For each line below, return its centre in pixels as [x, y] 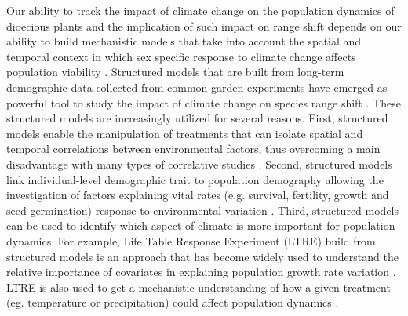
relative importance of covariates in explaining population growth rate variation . [201, 272]
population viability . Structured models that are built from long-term [175, 72]
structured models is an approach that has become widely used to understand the [202, 256]
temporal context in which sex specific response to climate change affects [181, 56]
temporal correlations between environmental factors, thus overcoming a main [193, 149]
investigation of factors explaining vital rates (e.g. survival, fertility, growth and [198, 195]
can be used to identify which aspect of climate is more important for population [201, 225]
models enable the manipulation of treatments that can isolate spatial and [185, 133]
